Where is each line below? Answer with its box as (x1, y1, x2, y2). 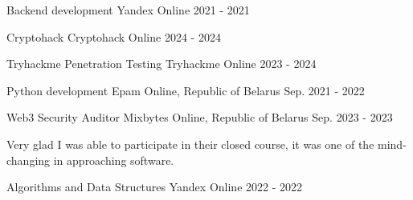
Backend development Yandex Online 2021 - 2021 (6, 2, 250, 18)
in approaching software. (53, 151, 174, 168)
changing (6, 151, 51, 168)
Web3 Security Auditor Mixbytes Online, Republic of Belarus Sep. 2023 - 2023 (6, 109, 393, 126)
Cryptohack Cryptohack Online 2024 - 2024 (6, 28, 221, 45)
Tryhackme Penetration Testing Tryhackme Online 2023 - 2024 (6, 55, 317, 72)
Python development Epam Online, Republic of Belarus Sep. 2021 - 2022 (6, 82, 365, 98)
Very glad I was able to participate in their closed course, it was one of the (6, 135, 374, 152)
